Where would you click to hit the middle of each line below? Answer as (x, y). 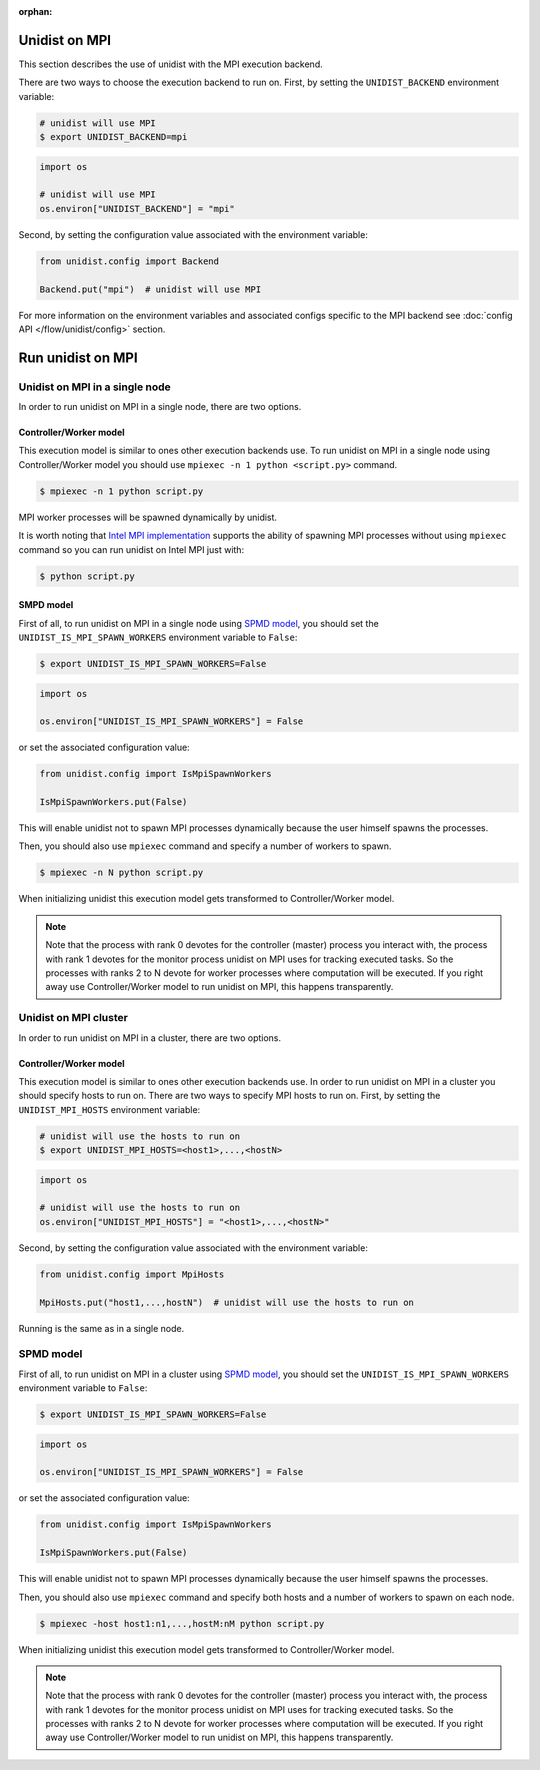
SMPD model (46, 605)
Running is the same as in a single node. (101, 1328)
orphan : (35, 11)
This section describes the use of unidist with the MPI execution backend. (171, 64)
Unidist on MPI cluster (73, 1018)
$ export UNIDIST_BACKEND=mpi (113, 137)
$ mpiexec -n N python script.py (121, 873)
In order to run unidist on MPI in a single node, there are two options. (160, 407)
